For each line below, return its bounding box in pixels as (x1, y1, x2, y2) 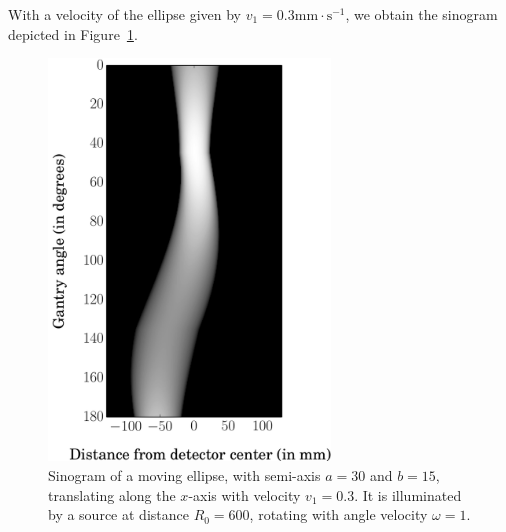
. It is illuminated (354, 484, 462, 505)
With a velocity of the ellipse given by (8, 4, 242, 24)
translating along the (48, 484, 176, 505)
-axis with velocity (188, 484, 301, 505)
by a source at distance (48, 504, 189, 525)
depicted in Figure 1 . (8, 23, 138, 44)
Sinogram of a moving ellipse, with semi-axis (48, 464, 321, 485)
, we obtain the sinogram (345, 4, 498, 24)
